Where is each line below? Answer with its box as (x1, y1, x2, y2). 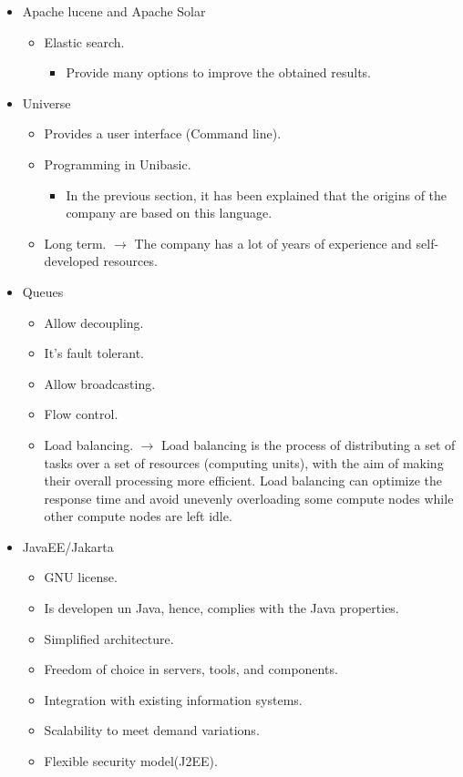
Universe (22, 93, 71, 112)
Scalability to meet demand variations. (44, 721, 260, 740)
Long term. (44, 233, 107, 252)
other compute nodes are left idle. (44, 506, 232, 526)
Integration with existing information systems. (44, 690, 303, 709)
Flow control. (44, 404, 118, 424)
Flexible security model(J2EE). (44, 751, 218, 771)
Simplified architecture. (44, 629, 174, 648)
